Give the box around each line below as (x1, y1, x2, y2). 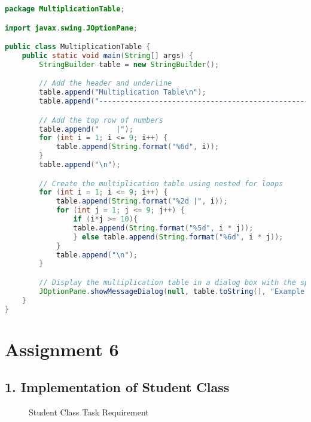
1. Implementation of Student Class (5, 378, 230, 396)
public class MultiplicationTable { (5, 42, 151, 51)
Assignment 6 (5, 336, 119, 361)
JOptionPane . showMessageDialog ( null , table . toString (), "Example (39, 287, 305, 296)
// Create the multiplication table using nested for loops (39, 179, 283, 188)
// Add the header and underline (39, 79, 172, 88)
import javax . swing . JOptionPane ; (5, 23, 138, 32)
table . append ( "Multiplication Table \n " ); (39, 88, 206, 97)
